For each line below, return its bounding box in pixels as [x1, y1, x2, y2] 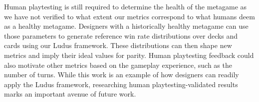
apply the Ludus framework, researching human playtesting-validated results [4, 79, 238, 89]
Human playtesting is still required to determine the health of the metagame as [4, 1, 247, 11]
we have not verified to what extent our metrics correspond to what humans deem [4, 11, 255, 21]
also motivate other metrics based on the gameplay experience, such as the [4, 59, 232, 70]
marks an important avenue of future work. [4, 89, 136, 99]
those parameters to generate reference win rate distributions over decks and [4, 30, 238, 41]
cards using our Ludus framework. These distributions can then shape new [4, 40, 232, 51]
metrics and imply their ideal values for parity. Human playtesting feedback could [4, 50, 254, 60]
